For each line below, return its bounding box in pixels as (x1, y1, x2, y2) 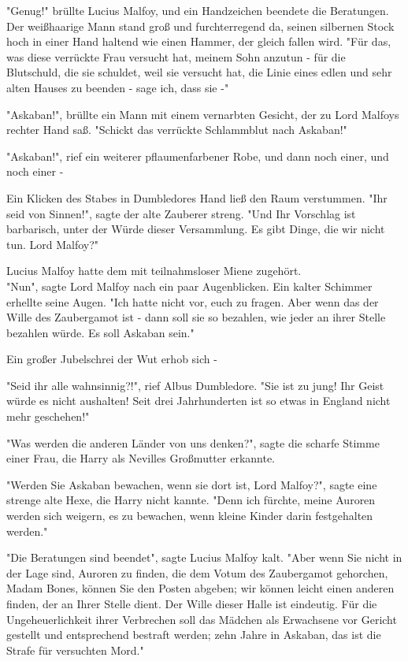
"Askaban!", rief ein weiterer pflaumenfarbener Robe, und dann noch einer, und (6, 147, 389, 164)
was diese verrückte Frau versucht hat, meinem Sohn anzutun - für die (6, 48, 346, 65)
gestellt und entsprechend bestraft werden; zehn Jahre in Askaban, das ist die (6, 626, 381, 643)
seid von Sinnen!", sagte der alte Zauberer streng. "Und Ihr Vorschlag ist (6, 205, 356, 221)
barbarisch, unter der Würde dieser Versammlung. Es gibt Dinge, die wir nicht (6, 221, 385, 237)
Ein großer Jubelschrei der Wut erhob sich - (6, 351, 217, 367)
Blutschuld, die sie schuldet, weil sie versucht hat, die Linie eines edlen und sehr (6, 64, 392, 80)
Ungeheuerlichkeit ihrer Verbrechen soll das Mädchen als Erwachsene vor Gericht (6, 611, 397, 627)
